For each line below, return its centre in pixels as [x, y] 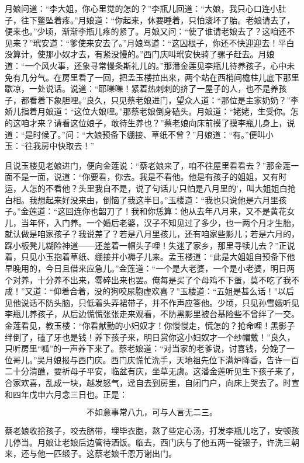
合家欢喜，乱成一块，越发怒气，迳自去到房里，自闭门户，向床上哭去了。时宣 [152, 382]
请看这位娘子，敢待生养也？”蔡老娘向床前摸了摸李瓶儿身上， [170, 122]
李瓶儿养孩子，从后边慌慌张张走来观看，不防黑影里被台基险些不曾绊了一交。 [152, 314]
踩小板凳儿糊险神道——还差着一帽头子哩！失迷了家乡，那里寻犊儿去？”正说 [150, 245]
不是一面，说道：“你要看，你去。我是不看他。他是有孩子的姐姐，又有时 [150, 177]
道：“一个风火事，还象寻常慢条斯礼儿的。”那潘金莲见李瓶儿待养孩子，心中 [146, 65]
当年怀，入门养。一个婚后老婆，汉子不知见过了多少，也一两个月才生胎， [160, 222]
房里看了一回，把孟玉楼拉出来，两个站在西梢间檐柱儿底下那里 [180, 77]
